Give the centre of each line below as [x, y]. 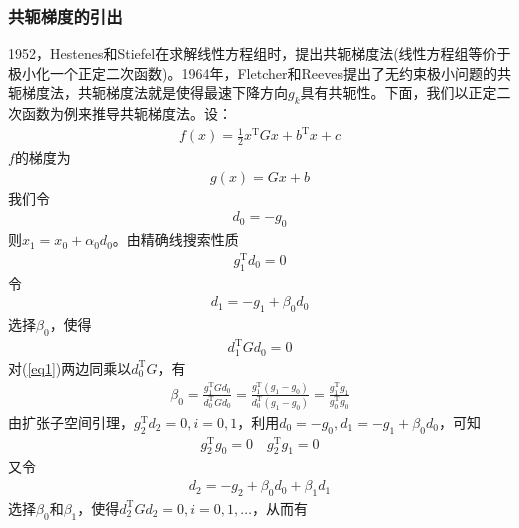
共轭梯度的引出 [65, 15]
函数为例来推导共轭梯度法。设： [126, 113]
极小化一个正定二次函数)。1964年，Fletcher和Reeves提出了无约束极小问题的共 [259, 72]
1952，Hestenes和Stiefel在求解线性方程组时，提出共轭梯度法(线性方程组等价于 [259, 53]
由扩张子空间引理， [71, 421]
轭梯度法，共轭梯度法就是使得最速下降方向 [148, 92]
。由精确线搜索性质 [175, 239]
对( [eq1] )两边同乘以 [70, 367]
